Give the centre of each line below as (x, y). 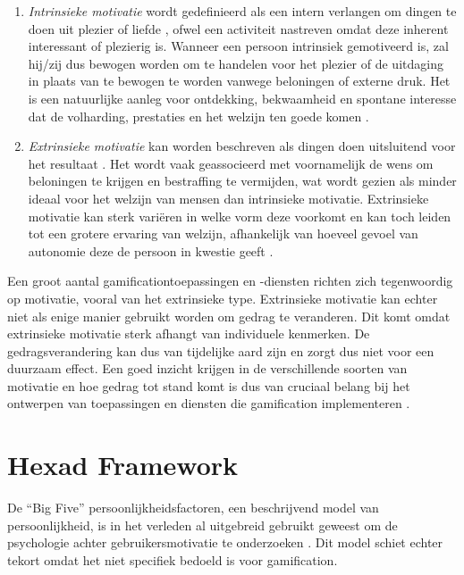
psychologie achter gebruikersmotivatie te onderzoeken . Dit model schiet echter (225, 542)
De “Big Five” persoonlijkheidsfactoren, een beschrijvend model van (193, 508)
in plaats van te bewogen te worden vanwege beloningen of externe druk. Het (239, 81)
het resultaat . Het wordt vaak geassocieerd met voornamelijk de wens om (231, 163)
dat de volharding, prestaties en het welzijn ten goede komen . (198, 116)
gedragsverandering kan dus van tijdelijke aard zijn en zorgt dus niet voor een (221, 350)
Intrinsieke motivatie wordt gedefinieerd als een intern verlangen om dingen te (242, 11)
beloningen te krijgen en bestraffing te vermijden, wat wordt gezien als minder (242, 181)
